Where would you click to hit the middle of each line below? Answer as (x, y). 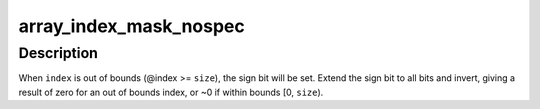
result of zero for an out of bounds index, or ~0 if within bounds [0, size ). (171, 92)
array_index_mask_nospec (131, 26)
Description (58, 53)
